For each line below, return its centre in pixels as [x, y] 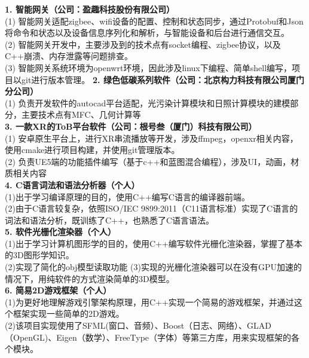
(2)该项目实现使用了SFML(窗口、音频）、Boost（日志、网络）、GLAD [138, 325]
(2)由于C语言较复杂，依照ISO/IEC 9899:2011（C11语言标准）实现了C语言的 [152, 208]
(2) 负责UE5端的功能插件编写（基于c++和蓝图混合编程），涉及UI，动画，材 [152, 161]
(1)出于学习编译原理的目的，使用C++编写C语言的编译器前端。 [127, 196]
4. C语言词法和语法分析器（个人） [72, 184]
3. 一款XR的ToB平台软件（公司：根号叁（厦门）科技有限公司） [131, 126]
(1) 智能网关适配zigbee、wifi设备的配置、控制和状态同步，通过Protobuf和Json [154, 21]
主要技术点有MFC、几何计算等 [81, 114]
